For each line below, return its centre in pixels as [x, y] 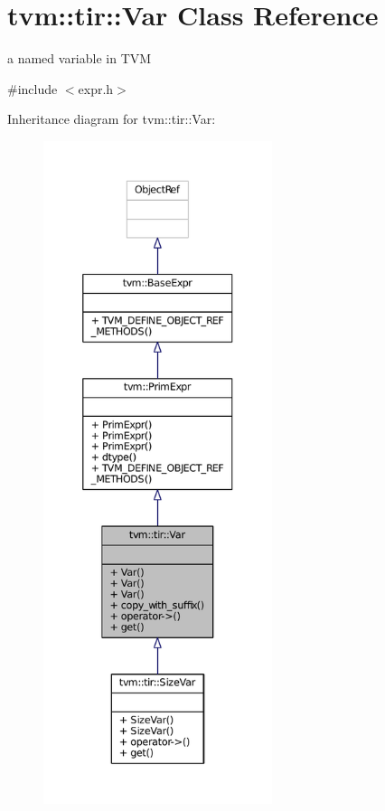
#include [33, 88]
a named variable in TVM [80, 58]
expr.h [96, 88]
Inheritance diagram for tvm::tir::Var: [112, 119]
